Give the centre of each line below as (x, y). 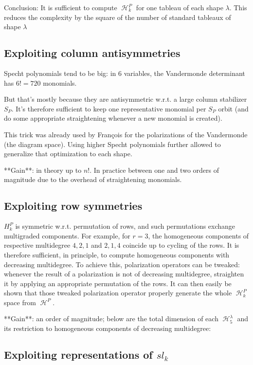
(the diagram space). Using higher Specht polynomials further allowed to (112, 144)
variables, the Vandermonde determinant (184, 73)
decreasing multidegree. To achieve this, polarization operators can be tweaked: (122, 264)
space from (20, 302)
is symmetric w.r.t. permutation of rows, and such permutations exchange (125, 226)
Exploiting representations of (78, 355)
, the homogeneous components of (199, 235)
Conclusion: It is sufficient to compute (61, 7)
